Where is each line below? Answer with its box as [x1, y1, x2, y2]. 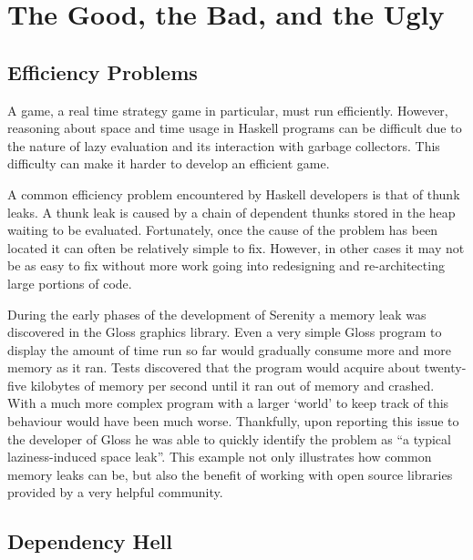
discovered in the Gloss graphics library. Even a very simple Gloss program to [7, 322, 442, 341]
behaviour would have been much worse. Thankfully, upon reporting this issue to [7, 412, 459, 431]
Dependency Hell [7, 527, 172, 555]
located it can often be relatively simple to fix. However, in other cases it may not [7, 238, 465, 257]
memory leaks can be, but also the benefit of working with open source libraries [7, 464, 453, 484]
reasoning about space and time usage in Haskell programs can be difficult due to [7, 118, 462, 137]
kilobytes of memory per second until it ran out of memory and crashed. [30, 375, 435, 394]
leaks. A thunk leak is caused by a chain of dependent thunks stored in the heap [7, 202, 456, 221]
